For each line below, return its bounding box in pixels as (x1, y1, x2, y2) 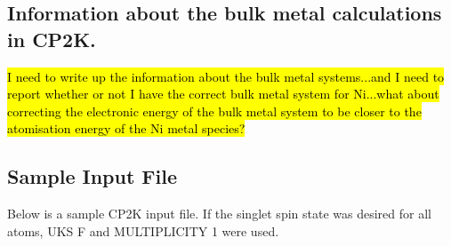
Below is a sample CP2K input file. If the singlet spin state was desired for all (7, 204, 431, 223)
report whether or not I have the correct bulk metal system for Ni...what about (7, 84, 439, 103)
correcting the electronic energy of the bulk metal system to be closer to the (7, 101, 422, 120)
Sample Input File (7, 163, 178, 190)
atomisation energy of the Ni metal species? (7, 119, 246, 138)
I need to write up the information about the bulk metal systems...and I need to (7, 67, 445, 85)
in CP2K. (7, 25, 96, 52)
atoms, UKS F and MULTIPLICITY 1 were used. (7, 221, 279, 240)
